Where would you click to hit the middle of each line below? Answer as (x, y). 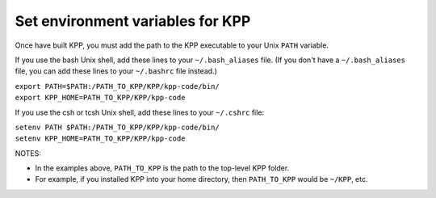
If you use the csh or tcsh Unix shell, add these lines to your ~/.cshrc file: (140, 112)
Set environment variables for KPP (133, 21)
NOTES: (28, 153)
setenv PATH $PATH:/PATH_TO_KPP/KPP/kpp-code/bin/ (117, 127)
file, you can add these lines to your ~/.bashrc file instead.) (116, 71)
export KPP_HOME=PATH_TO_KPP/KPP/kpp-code (100, 98)
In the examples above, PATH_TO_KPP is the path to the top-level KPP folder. (162, 168)
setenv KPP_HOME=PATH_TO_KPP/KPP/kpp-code (100, 139)
